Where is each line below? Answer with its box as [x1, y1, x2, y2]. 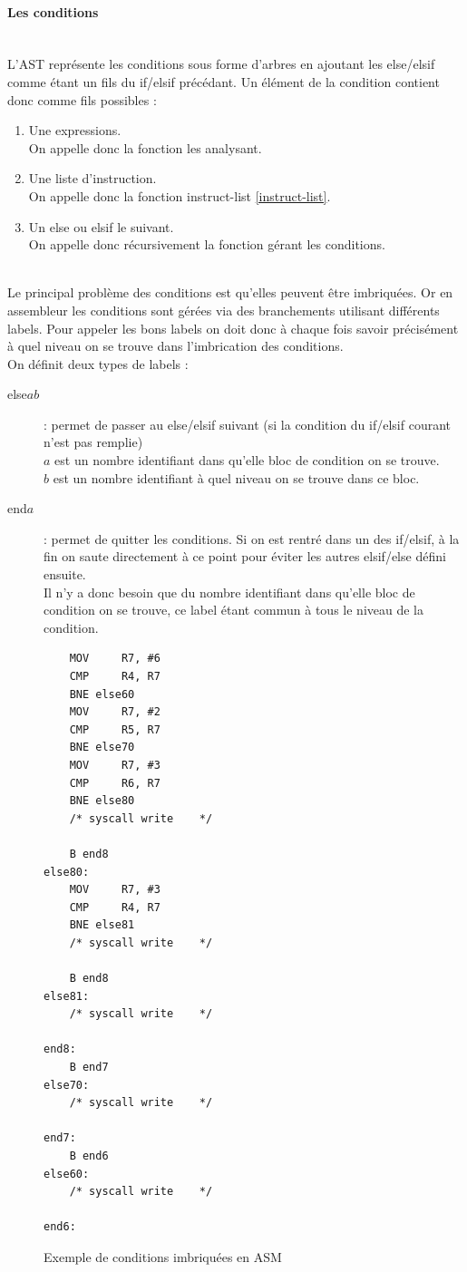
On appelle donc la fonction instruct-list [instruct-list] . [28, 186, 331, 205]
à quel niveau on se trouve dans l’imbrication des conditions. [7, 336, 344, 355]
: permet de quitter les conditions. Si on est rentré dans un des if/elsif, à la [44, 529, 460, 548]
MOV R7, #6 [69, 652, 161, 665]
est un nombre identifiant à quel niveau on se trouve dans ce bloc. [53, 468, 420, 487]
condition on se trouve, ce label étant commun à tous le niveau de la [44, 600, 423, 619]
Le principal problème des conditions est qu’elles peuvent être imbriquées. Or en [7, 283, 453, 302]
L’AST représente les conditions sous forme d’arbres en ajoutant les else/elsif [7, 54, 435, 73]
